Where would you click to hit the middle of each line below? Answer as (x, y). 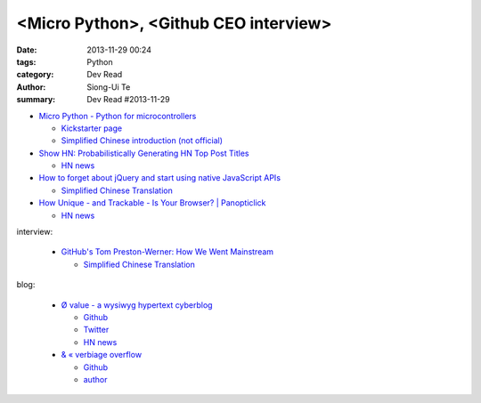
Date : (27, 50)
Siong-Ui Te (109, 87)
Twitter (96, 330)
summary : (36, 100)
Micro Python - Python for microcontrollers (118, 116)
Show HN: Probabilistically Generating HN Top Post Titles (144, 153)
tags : (26, 61)
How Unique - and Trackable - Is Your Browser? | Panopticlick (152, 203)
